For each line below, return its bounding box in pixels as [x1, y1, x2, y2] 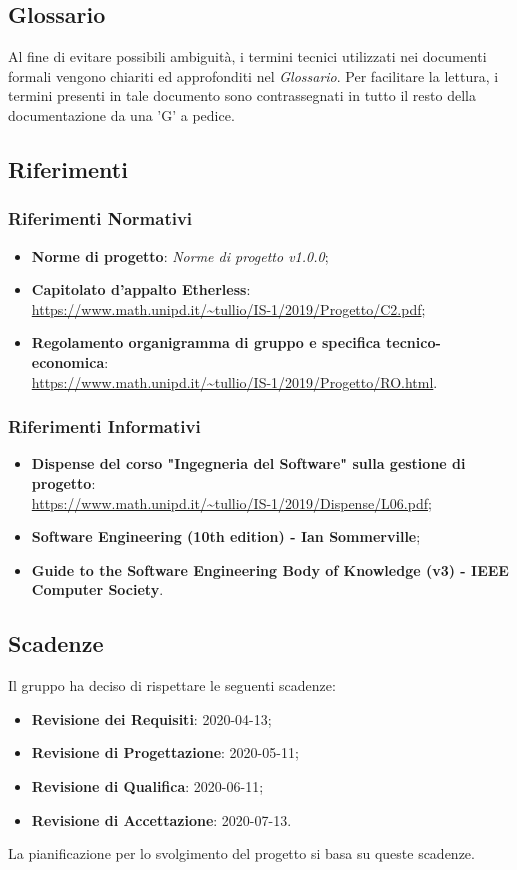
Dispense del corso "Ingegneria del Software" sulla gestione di [31, 453, 466, 474]
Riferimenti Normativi [8, 206, 193, 231]
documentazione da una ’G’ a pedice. [8, 104, 235, 125]
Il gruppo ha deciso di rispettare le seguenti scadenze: [8, 675, 336, 696]
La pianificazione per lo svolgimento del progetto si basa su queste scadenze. [8, 843, 475, 864]
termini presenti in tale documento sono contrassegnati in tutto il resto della [8, 85, 476, 106]
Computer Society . [31, 579, 164, 600]
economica [31, 351, 105, 372]
